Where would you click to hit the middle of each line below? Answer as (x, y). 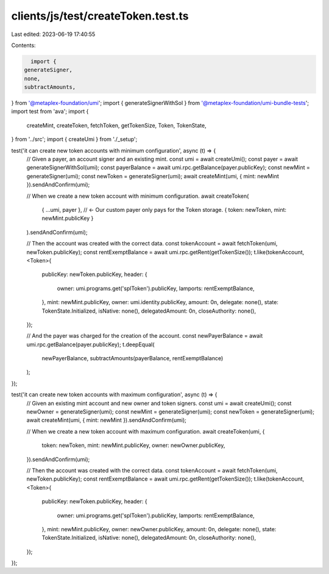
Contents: (23, 45)
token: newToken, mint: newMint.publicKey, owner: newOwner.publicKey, (133, 445)
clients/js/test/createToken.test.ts (100, 16)
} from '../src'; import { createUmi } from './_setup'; (74, 139)
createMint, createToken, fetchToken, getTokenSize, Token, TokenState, (116, 125)
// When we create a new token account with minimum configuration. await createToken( (138, 196)
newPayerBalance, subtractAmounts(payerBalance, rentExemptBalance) (133, 358)
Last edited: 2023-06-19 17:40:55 (53, 34)
